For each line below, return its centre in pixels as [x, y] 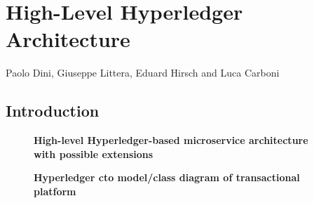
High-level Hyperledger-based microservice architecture [171, 140]
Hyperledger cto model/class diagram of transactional [167, 177]
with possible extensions [94, 153]
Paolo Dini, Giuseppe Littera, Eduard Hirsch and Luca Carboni [143, 73]
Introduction [53, 111]
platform [55, 191]
